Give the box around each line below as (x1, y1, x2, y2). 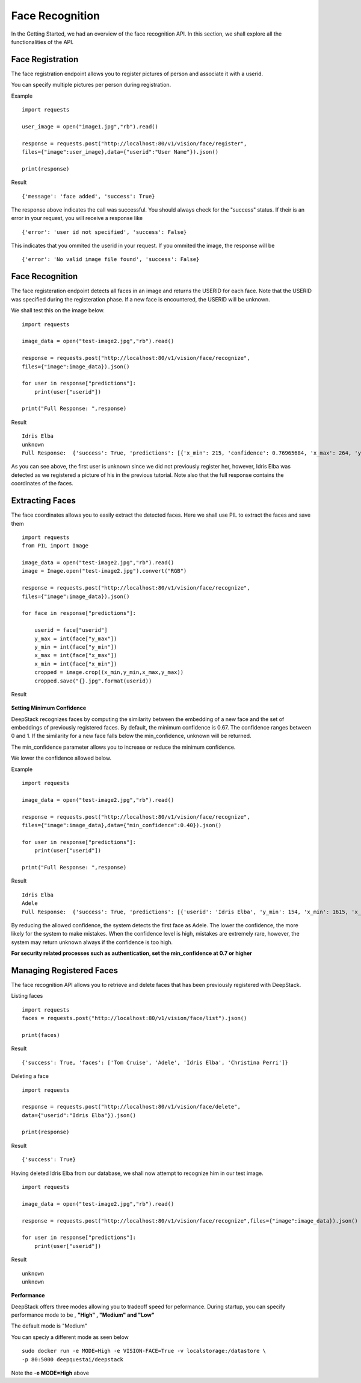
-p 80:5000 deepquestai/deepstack (22, 1356, 123, 1363)
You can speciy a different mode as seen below (11, 1333, 129, 1341)
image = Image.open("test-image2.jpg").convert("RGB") (22, 567, 187, 575)
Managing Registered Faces (11, 965, 119, 975)
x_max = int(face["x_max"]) (34, 652, 117, 659)
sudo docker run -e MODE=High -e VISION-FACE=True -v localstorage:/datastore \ (22, 1347, 267, 1355)
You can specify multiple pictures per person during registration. (11, 81, 171, 89)
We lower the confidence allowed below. (11, 754, 111, 762)
